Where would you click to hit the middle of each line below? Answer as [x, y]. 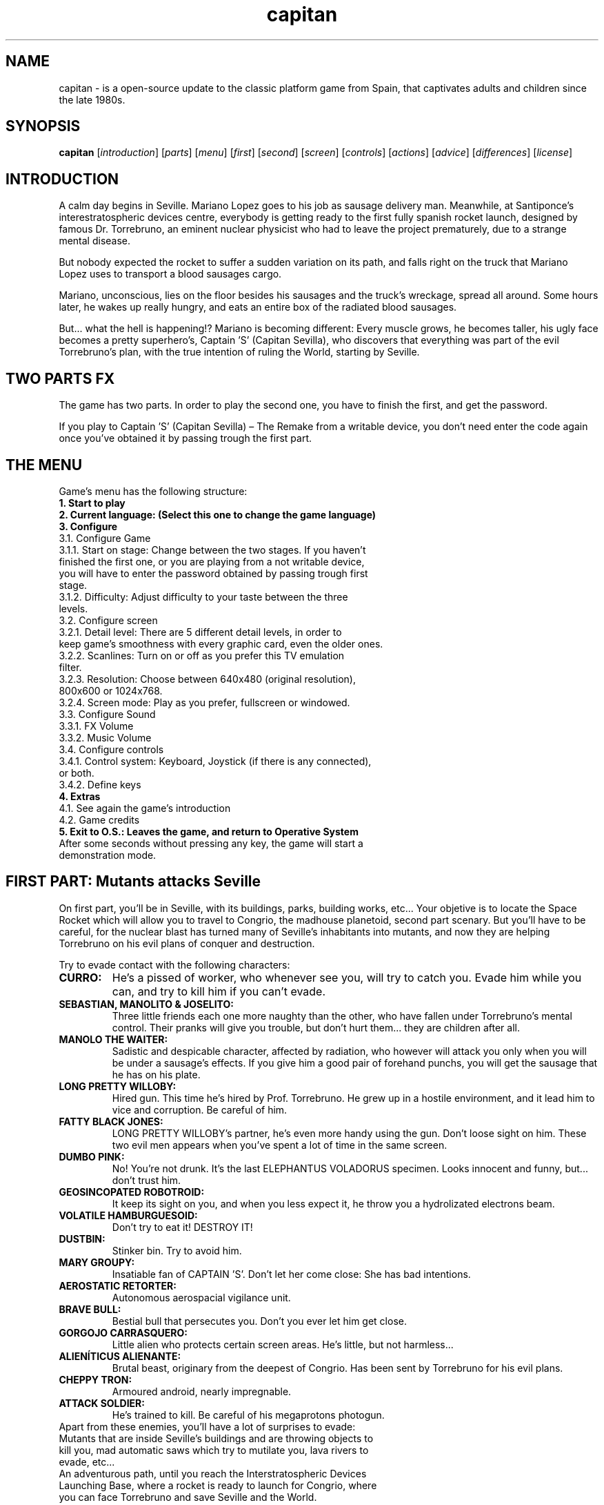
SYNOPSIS [43, 126]
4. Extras [80, 796]
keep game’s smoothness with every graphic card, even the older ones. [221, 643]
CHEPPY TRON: [95, 1379]
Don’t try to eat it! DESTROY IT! [182, 1227]
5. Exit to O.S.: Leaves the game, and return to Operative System [209, 831]
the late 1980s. [92, 99]
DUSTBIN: [82, 1239]
